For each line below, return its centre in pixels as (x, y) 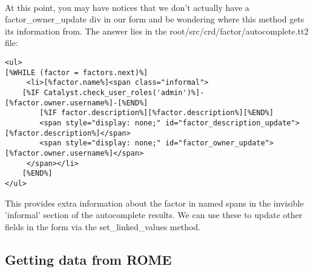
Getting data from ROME (88, 259)
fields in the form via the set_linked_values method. (103, 226)
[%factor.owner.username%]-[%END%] (77, 103)
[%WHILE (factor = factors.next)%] (77, 72)
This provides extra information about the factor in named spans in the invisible (154, 203)
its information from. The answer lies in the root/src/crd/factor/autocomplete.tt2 (157, 31)
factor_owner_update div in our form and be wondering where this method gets (155, 19)
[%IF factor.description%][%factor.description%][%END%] (156, 113)
